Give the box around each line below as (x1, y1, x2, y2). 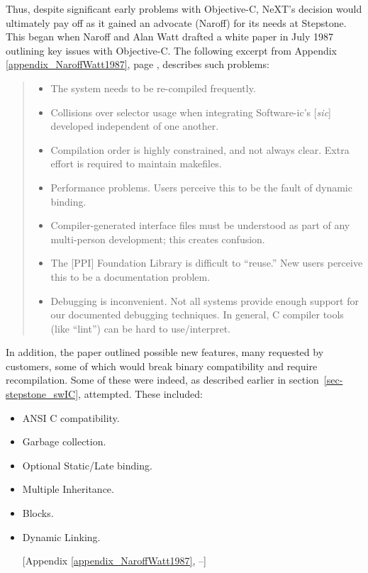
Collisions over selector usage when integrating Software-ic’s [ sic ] (50, 104, 331, 119)
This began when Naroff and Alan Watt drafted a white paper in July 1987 (6, 29, 334, 44)
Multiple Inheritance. (22, 482, 114, 496)
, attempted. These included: (78, 386, 203, 401)
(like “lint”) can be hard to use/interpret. (50, 321, 230, 335)
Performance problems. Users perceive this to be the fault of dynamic (50, 179, 352, 194)
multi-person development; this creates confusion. (50, 231, 265, 246)
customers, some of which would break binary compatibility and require (6, 358, 318, 373)
